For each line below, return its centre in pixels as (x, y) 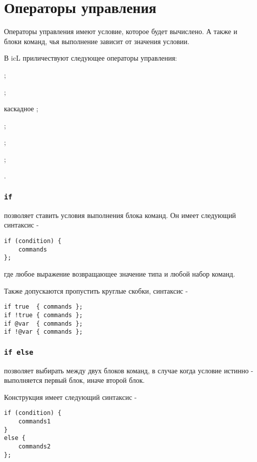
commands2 (34, 446)
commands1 (34, 422)
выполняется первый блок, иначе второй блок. (74, 380)
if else (19, 352)
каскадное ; (21, 108)
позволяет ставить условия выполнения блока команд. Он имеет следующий (120, 215)
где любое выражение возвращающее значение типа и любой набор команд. (120, 274)
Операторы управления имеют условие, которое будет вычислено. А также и (121, 31)
